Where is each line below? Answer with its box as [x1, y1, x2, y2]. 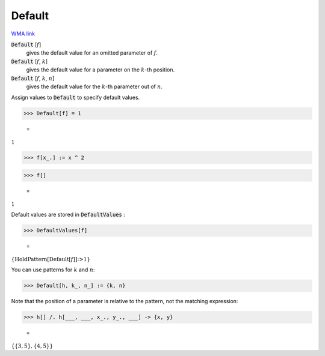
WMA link [11, 30, 36, 37]
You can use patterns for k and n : [11, 266, 95, 273]
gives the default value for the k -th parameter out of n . [26, 83, 162, 90]
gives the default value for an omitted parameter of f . [26, 49, 158, 56]
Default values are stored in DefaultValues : [11, 211, 126, 219]
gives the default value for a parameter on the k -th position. [26, 66, 175, 73]
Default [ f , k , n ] [11, 74, 55, 82]
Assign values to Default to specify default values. [11, 94, 140, 101]
